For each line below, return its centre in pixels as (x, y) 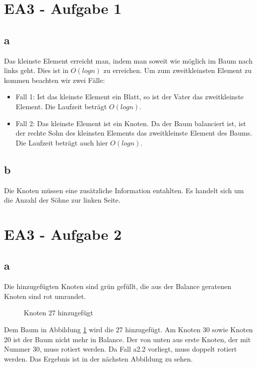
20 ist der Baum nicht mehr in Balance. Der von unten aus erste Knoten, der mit (128, 339)
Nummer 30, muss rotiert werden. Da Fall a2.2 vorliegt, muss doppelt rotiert (121, 349)
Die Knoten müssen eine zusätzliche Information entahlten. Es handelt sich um (124, 190)
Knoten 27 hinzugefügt (59, 313)
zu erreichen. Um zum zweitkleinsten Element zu (178, 70)
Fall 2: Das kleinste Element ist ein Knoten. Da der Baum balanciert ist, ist (131, 123)
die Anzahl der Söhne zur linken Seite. (62, 200)
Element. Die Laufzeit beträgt (61, 106)
